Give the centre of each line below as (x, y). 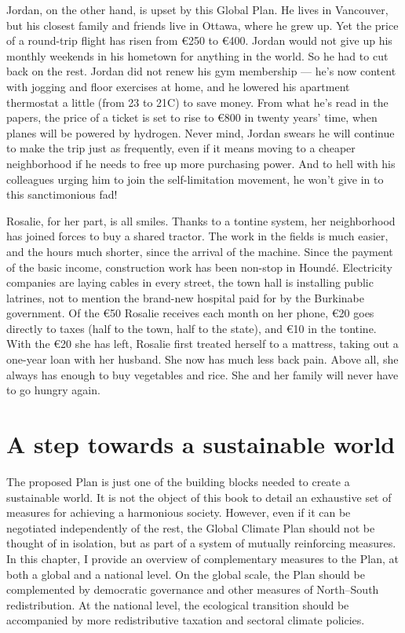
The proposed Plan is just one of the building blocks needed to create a (178, 481)
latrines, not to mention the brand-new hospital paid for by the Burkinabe (185, 297)
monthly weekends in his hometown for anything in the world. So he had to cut (197, 55)
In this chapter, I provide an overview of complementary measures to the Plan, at (202, 558)
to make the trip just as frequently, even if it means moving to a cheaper (181, 148)
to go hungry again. (53, 390)
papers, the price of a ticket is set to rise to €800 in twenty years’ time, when (192, 117)
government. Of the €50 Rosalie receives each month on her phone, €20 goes (190, 313)
